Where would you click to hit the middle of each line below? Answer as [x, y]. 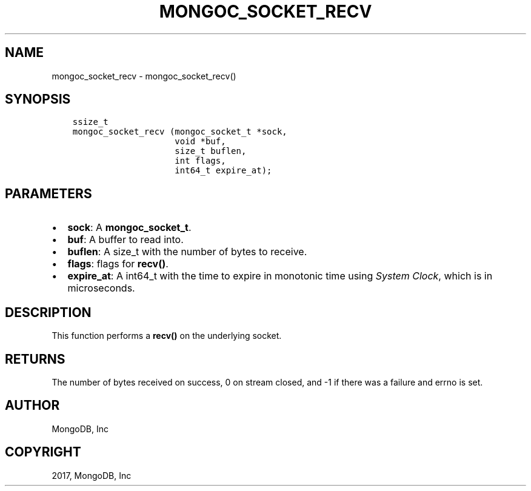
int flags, [200, 161]
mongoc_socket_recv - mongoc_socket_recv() [144, 76]
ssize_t [90, 122]
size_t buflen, [211, 151]
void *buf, [200, 142]
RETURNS [35, 359]
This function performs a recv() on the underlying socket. [167, 336]
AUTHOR [32, 406]
